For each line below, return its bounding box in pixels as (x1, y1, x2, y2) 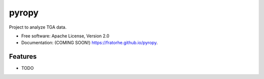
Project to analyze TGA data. (9, 24, 67, 30)
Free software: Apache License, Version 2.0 (21, 33, 110, 39)
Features (9, 52, 37, 61)
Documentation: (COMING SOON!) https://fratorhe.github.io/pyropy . (21, 40, 158, 46)
